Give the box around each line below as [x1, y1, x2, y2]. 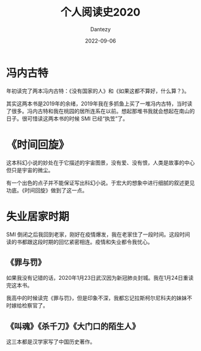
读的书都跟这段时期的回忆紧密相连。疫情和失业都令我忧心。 [6, 238, 153, 245]
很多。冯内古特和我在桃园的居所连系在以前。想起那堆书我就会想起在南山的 [11, 107, 195, 114]
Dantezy [90, 25, 111, 33]
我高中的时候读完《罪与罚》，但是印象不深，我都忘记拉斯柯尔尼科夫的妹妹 [6, 294, 187, 302]
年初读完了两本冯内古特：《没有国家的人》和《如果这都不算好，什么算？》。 [6, 87, 190, 94]
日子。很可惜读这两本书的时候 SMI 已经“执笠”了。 [6, 115, 129, 122]
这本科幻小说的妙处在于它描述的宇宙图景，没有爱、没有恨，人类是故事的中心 [6, 159, 195, 166]
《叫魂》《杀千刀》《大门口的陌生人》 [6, 321, 140, 331]
